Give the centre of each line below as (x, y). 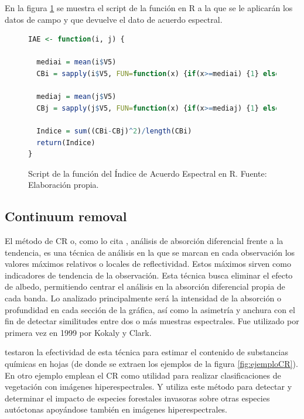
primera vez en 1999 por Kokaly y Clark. (78, 332)
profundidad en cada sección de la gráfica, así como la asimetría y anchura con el (150, 309)
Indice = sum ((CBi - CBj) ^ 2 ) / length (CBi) (114, 131)
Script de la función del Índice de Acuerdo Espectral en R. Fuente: (148, 173)
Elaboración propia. (64, 185)
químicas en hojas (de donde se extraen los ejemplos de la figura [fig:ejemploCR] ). (151, 364)
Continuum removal (66, 216)
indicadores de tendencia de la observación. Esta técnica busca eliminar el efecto (149, 275)
